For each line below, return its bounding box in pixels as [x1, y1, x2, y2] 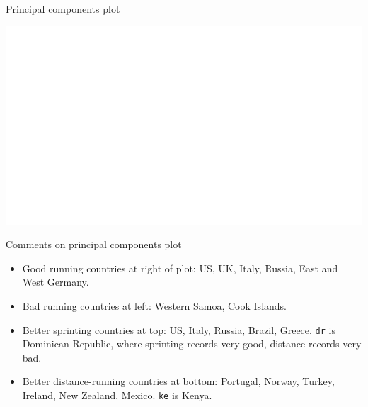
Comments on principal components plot [6, 237, 182, 252]
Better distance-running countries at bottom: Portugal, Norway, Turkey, [22, 374, 335, 389]
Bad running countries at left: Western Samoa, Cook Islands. [22, 299, 287, 313]
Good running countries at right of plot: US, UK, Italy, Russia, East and [22, 260, 338, 275]
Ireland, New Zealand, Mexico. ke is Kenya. [22, 388, 212, 403]
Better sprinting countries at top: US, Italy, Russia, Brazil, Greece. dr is [22, 322, 335, 337]
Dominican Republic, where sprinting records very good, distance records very [22, 336, 362, 351]
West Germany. [22, 274, 89, 289]
